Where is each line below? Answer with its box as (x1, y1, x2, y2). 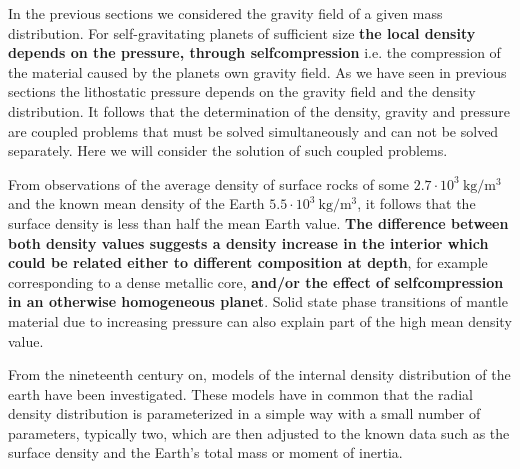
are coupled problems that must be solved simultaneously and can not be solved (8, 120, 499, 141)
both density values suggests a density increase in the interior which (8, 232, 489, 253)
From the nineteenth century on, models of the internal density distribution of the (8, 364, 511, 385)
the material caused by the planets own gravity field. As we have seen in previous (8, 61, 507, 82)
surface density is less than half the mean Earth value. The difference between (8, 212, 509, 233)
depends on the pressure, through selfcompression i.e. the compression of (8, 42, 501, 63)
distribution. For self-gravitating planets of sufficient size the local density (8, 22, 476, 43)
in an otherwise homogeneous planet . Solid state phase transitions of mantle (8, 291, 508, 312)
